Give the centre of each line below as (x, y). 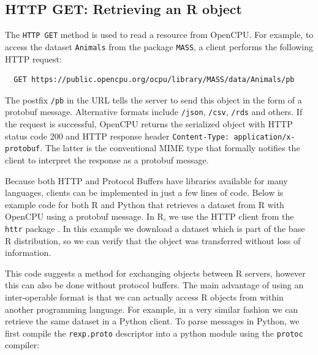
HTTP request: (33, 58)
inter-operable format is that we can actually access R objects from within (144, 297)
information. (28, 252)
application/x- (264, 137)
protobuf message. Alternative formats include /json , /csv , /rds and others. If (154, 112)
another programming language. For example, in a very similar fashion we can (152, 309)
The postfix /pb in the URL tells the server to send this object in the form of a (153, 99)
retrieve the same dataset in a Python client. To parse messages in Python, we (152, 321)
